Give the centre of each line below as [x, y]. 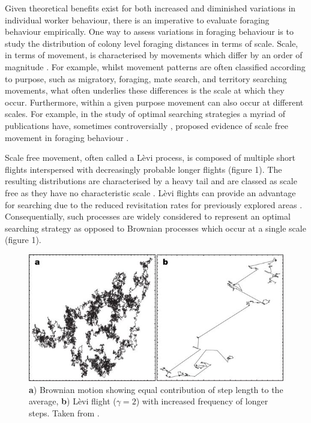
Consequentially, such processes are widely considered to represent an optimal [148, 216]
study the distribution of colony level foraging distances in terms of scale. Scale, [152, 43]
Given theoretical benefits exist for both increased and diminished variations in [150, 8]
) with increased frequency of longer [202, 401]
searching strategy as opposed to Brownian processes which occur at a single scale [155, 228]
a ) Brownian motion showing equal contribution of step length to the [156, 389]
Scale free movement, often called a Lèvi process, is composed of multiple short [150, 157]
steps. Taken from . [64, 412]
